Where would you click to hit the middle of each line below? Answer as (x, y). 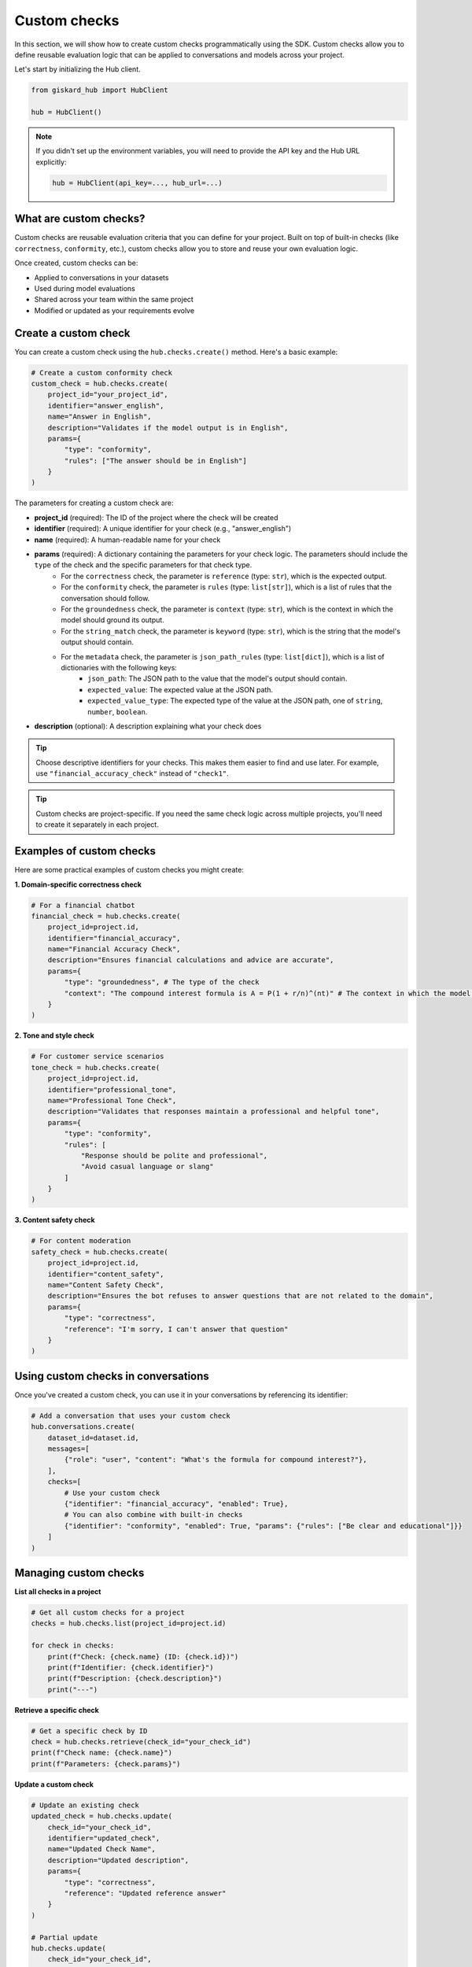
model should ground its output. (112, 620)
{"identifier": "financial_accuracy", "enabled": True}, (176, 1504)
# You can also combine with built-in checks (153, 1515)
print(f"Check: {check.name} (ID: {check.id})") (143, 1657)
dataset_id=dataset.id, (93, 1437)
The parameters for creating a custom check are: (94, 503)
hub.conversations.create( (83, 1427)
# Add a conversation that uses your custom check (131, 1415)
